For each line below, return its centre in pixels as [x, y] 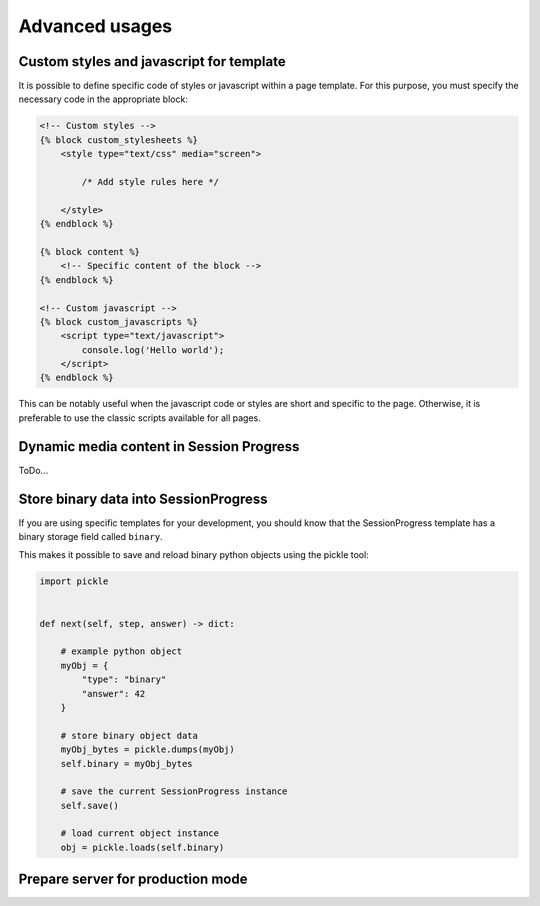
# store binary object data [129, 735]
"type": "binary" [124, 679]
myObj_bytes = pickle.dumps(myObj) [147, 749]
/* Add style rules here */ [150, 181]
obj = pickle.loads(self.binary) [142, 847]
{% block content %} [89, 251]
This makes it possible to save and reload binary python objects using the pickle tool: [193, 555]
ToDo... [33, 470]
